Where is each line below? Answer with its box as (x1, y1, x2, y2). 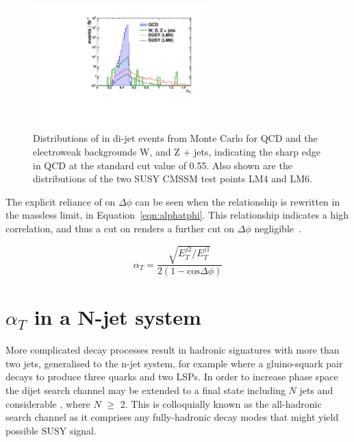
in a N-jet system (34, 303, 201, 331)
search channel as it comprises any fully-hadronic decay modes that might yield (5, 410, 339, 424)
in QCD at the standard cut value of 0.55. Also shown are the (33, 158, 292, 172)
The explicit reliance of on (5, 194, 116, 208)
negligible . (254, 221, 301, 235)
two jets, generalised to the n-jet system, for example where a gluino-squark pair (5, 356, 343, 370)
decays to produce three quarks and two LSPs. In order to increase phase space (5, 369, 338, 384)
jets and (299, 383, 333, 397)
